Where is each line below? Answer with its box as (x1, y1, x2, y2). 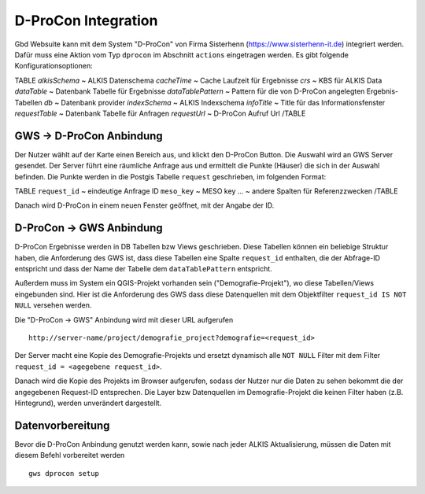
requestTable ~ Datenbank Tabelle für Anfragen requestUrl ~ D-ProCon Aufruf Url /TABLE (14, 109, 306, 118)
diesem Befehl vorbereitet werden (14, 451, 125, 460)
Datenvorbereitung (14, 418, 110, 432)
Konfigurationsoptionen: (14, 61, 94, 71)
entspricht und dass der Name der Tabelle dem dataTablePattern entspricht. (14, 264, 273, 274)
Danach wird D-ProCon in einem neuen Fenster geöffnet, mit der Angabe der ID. (14, 201, 275, 210)
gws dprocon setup (28, 469, 100, 477)
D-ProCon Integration (14, 12, 158, 29)
